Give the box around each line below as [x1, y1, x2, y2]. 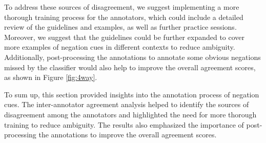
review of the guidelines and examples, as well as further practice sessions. [4, 22, 237, 32]
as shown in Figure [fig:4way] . [4, 72, 97, 83]
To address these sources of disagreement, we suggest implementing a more [4, 2, 239, 12]
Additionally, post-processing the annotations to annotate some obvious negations [4, 51, 261, 62]
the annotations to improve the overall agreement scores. [38, 129, 217, 140]
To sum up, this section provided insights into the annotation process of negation [4, 89, 259, 99]
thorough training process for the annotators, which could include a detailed [4, 11, 243, 22]
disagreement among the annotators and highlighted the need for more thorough [4, 109, 257, 119]
